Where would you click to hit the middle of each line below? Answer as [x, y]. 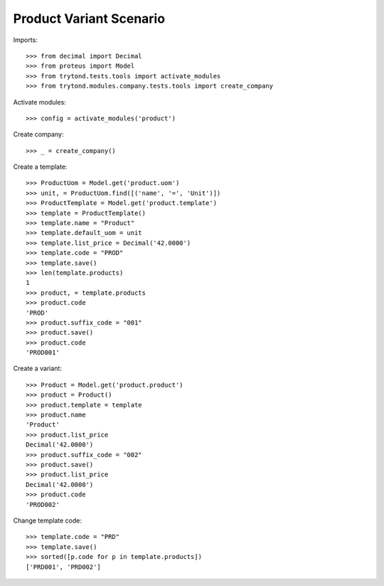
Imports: [26, 40]
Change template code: [47, 520]
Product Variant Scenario [89, 19]
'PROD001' [43, 353]
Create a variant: [37, 368]
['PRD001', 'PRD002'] [63, 567]
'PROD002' [43, 504]
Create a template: [40, 167]
